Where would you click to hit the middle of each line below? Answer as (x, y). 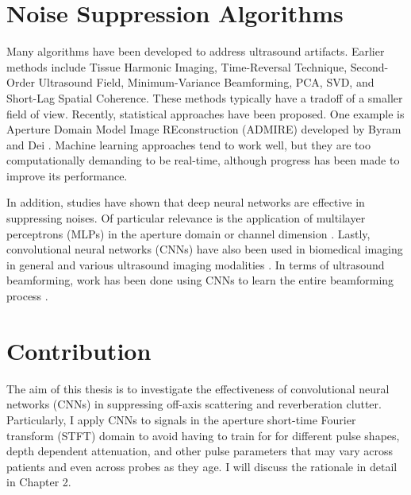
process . (27, 296)
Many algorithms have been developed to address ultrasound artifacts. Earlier (196, 51)
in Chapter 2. (39, 482)
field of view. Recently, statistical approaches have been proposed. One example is (205, 113)
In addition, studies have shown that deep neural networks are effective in (186, 202)
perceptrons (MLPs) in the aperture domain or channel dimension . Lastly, (188, 233)
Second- (369, 66)
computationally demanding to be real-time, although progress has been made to (203, 160)
